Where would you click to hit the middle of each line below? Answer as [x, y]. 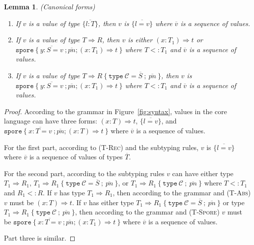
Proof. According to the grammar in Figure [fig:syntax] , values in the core [115, 111]
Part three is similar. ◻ [40, 238]
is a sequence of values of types [76, 157]
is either [140, 40]
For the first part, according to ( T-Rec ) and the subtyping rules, [101, 147]
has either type [111, 202]
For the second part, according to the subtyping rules [84, 173]
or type [234, 202]
